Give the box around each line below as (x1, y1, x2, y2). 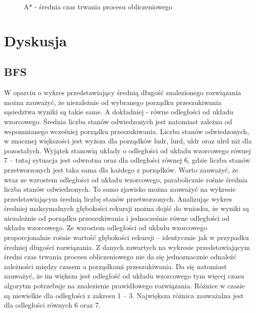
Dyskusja (4, 30, 67, 50)
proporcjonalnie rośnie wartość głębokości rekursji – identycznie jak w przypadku (4, 232, 249, 243)
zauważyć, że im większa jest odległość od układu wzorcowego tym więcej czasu (4, 271, 244, 281)
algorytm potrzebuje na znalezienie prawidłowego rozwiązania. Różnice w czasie (4, 280, 245, 291)
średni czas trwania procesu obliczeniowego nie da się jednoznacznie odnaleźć (4, 251, 236, 262)
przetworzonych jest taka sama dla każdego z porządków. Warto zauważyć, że (4, 164, 239, 174)
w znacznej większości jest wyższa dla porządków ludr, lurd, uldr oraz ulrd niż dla (4, 136, 252, 146)
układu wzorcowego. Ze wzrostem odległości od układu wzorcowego (4, 222, 207, 233)
